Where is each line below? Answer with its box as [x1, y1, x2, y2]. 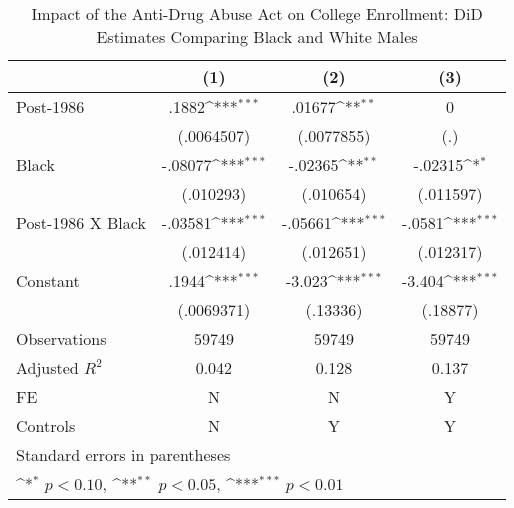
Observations [16, 327, 107, 350]
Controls [16, 414, 76, 437]
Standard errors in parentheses [16, 443, 231, 466]
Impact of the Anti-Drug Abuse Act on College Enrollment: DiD [31, 2, 483, 25]
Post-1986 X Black [16, 211, 146, 234]
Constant [16, 269, 80, 292]
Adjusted [16, 356, 79, 379]
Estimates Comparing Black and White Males [96, 25, 418, 48]
